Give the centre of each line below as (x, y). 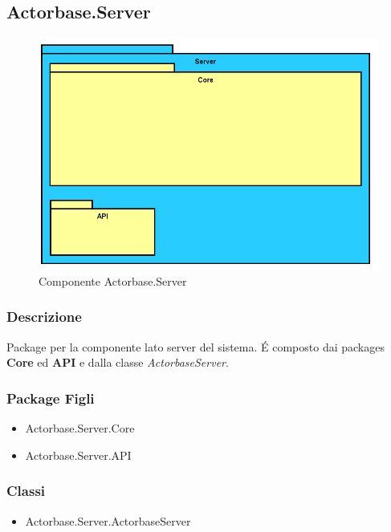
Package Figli (51, 398)
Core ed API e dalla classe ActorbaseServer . (118, 362)
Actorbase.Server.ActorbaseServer (108, 520)
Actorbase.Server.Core (80, 428)
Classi (26, 491)
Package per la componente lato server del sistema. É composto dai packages (195, 346)
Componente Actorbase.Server (113, 280)
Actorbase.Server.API (78, 455)
